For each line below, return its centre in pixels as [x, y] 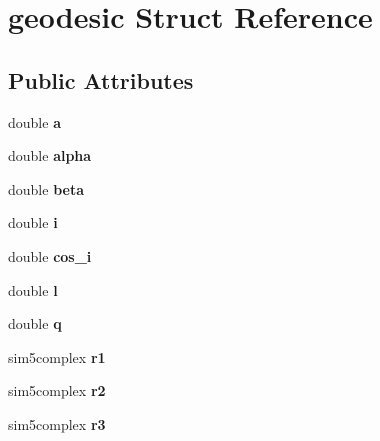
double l [33, 289]
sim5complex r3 [57, 423]
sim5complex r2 [57, 390]
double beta [46, 188]
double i [33, 222]
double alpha [50, 155]
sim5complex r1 [57, 356]
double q [35, 323]
